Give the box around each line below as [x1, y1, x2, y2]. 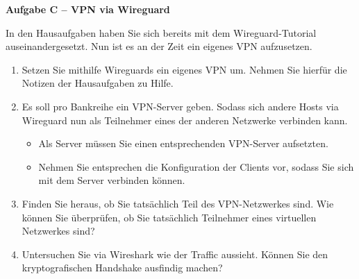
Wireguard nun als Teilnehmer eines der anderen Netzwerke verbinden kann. [22, 112, 348, 127]
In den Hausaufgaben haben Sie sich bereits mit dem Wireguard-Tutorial [6, 25, 317, 40]
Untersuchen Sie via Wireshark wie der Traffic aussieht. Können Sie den [22, 246, 328, 261]
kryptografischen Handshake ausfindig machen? [22, 260, 223, 275]
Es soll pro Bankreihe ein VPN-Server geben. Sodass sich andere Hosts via [22, 99, 339, 113]
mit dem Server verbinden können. [38, 173, 185, 187]
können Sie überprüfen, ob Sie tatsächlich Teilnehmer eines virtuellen [22, 210, 317, 224]
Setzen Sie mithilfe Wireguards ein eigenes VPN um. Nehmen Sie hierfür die [22, 62, 347, 76]
